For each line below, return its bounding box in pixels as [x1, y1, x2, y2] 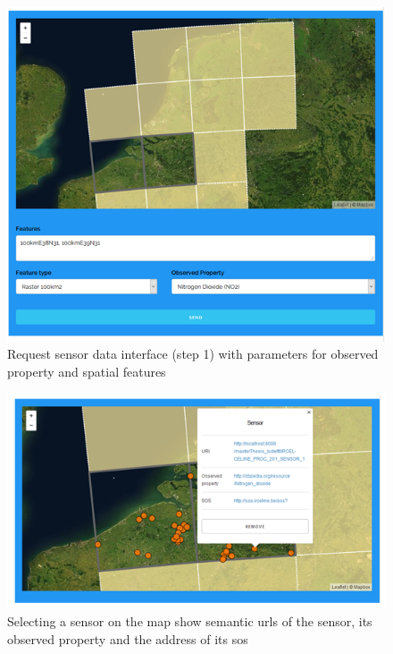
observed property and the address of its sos [7, 629, 248, 648]
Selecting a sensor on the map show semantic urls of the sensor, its [7, 611, 372, 630]
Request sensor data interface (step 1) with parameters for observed [7, 344, 379, 363]
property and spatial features [7, 361, 166, 380]
